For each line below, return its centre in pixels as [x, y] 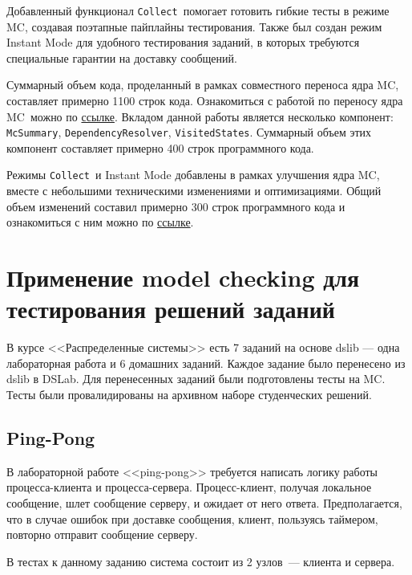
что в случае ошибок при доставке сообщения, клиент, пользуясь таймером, [192, 518]
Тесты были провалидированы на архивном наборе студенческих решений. [189, 394]
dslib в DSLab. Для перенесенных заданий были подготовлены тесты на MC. [196, 379]
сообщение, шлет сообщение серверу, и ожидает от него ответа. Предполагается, [204, 502]
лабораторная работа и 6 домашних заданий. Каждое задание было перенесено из [206, 363]
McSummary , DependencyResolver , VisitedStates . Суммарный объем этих [189, 132]
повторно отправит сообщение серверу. [102, 534]
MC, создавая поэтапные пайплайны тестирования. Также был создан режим [194, 26]
